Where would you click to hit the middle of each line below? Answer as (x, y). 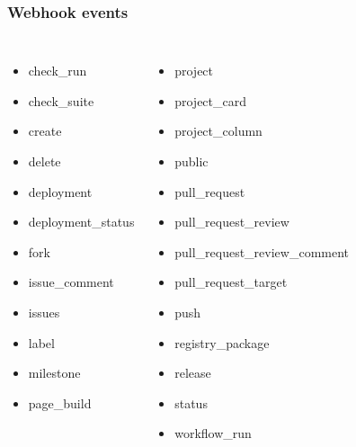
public (191, 161)
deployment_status (81, 222)
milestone (54, 373)
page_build (60, 402)
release (193, 373)
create (45, 131)
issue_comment (71, 282)
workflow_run (213, 433)
